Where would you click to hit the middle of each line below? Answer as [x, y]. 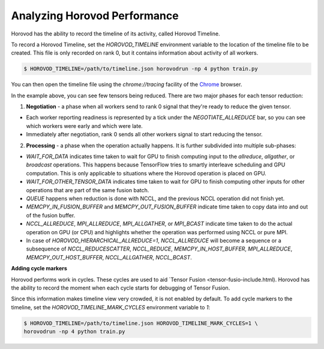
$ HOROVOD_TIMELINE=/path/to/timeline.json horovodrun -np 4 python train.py [141, 69]
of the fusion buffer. [51, 215]
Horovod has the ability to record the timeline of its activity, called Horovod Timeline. [115, 34]
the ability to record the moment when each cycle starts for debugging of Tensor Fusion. [121, 288]
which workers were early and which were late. [85, 126]
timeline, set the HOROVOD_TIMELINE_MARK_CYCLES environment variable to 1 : [110, 307]
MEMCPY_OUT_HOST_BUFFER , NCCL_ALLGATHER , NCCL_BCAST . [109, 257]
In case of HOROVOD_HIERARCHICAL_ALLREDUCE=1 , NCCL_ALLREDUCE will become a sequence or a [154, 240]
